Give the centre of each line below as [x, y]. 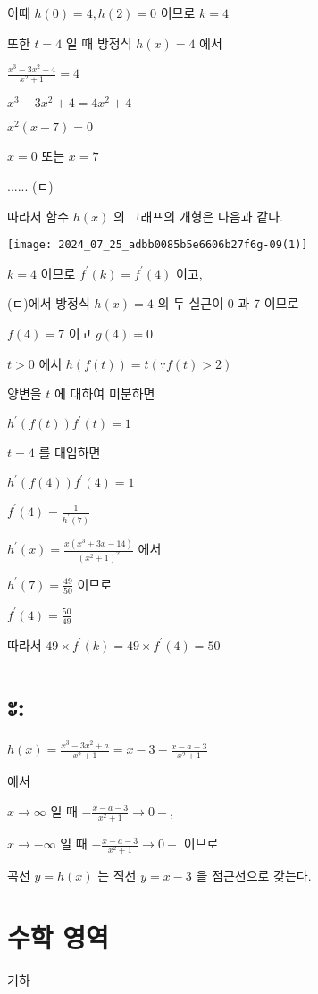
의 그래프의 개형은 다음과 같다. [198, 216]
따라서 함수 [38, 216]
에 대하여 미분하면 [105, 393]
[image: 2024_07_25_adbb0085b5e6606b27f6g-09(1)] [158, 245]
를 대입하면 [70, 452]
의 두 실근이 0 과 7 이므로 [228, 303]
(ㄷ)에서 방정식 [49, 303]
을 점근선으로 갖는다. [254, 876]
